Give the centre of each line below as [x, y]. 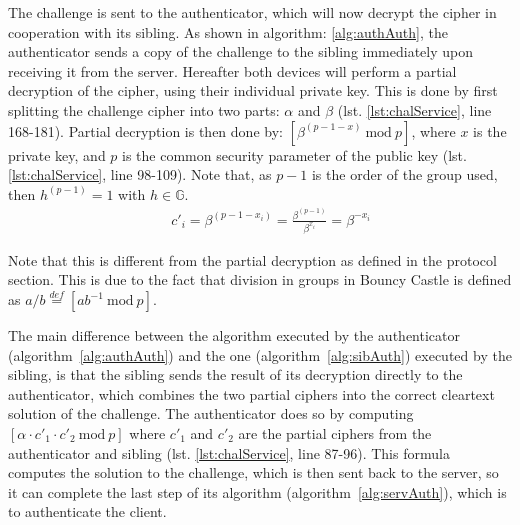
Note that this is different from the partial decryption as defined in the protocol [252, 259]
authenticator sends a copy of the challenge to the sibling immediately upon [241, 51]
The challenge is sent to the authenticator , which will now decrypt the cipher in [252, 12]
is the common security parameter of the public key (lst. [294, 154]
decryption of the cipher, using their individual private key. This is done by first [253, 90]
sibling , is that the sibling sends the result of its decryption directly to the [235, 374]
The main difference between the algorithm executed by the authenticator [234, 335]
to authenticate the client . [87, 511]
